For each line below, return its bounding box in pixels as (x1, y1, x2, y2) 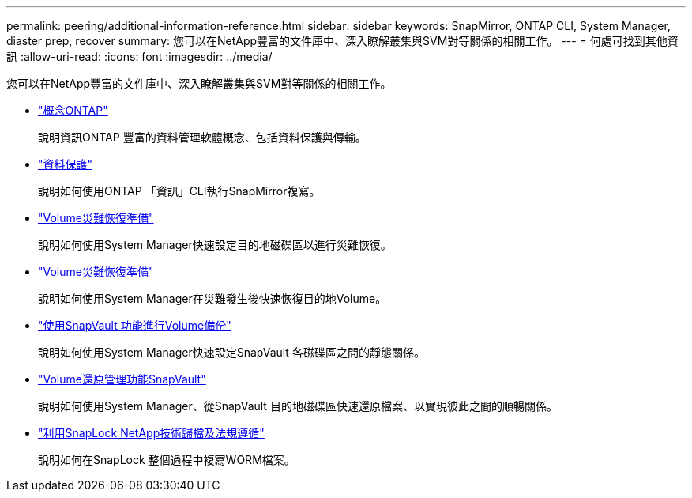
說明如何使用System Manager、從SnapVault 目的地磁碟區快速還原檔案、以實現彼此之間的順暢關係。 (38, 399, 558, 413)
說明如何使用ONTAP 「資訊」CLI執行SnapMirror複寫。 (38, 184, 321, 198)
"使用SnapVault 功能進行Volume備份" (38, 319, 231, 332)
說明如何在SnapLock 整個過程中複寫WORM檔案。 (38, 453, 295, 466)
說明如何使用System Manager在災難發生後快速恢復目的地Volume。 (38, 292, 387, 305)
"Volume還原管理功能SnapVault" (38, 372, 206, 386)
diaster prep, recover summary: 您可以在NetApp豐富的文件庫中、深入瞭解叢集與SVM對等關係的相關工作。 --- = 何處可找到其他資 (6, 34, 679, 47)
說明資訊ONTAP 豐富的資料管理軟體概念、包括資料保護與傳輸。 (38, 130, 367, 144)
